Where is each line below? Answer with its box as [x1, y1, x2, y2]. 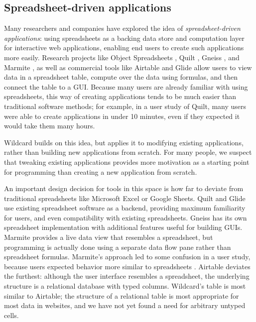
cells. [4, 310, 19, 320]
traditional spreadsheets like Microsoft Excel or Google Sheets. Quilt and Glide [4, 193, 246, 203]
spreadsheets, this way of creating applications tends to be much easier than [4, 91, 237, 102]
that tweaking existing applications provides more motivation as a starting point [4, 156, 250, 167]
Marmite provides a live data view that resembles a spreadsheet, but [4, 232, 213, 242]
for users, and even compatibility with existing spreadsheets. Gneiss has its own [4, 212, 247, 222]
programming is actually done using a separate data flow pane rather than [4, 241, 231, 252]
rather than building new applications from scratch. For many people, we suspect [4, 147, 252, 157]
